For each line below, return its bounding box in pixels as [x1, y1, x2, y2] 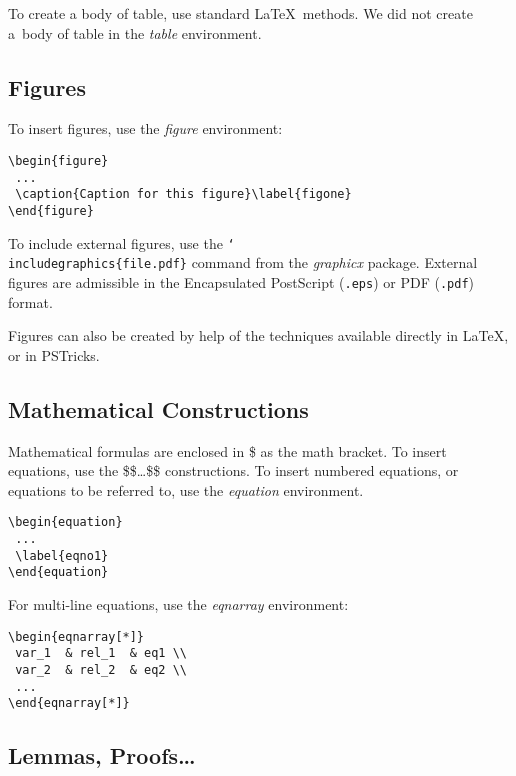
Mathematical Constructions [8, 393, 309, 424]
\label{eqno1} [15, 548, 109, 563]
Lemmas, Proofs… [8, 740, 196, 771]
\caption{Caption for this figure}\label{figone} [15, 187, 352, 202]
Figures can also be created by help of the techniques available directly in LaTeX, [8, 325, 509, 346]
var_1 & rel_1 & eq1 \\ [15, 646, 187, 661]
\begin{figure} [8, 153, 109, 168]
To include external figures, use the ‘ [8, 232, 235, 253]
